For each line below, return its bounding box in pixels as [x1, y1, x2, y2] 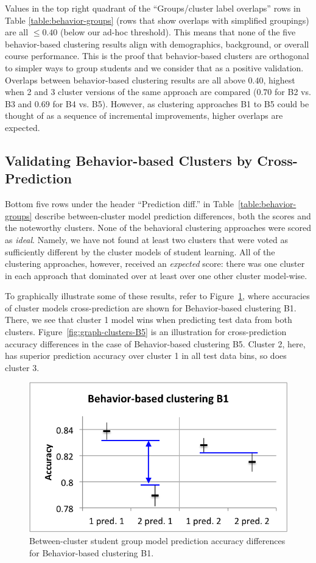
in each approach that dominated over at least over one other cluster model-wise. [5, 269, 307, 281]
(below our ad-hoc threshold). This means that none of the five [60, 26, 296, 38]
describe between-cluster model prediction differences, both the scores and [35, 209, 311, 222]
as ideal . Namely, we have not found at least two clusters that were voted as [5, 233, 289, 246]
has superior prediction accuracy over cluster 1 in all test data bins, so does [5, 349, 287, 362]
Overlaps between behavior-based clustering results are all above [5, 73, 245, 86]
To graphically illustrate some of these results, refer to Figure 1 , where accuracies [5, 289, 310, 302]
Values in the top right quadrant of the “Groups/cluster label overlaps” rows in [5, 2, 301, 14]
